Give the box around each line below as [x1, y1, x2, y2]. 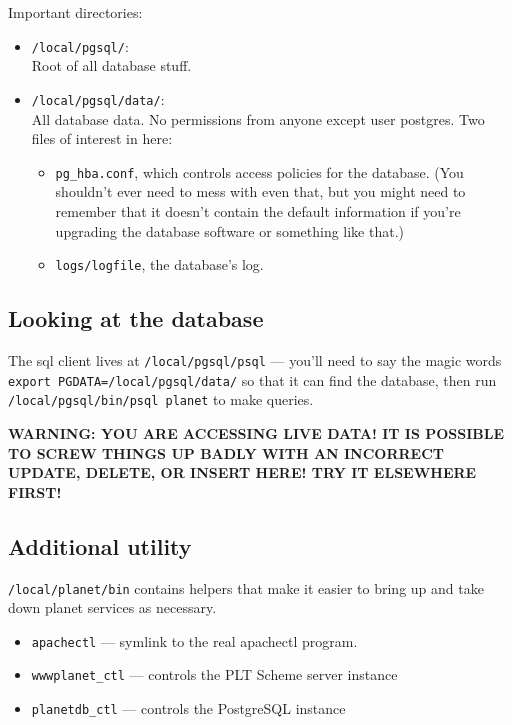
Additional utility [8, 530, 192, 561]
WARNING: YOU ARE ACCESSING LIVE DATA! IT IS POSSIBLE [8, 422, 505, 443]
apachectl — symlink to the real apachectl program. [31, 630, 358, 651]
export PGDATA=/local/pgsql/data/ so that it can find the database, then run [8, 369, 497, 390]
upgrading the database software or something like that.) [55, 220, 405, 241]
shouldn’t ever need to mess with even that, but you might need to [55, 181, 466, 202]
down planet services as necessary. [8, 597, 217, 618]
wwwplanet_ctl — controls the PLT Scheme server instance [31, 664, 398, 685]
